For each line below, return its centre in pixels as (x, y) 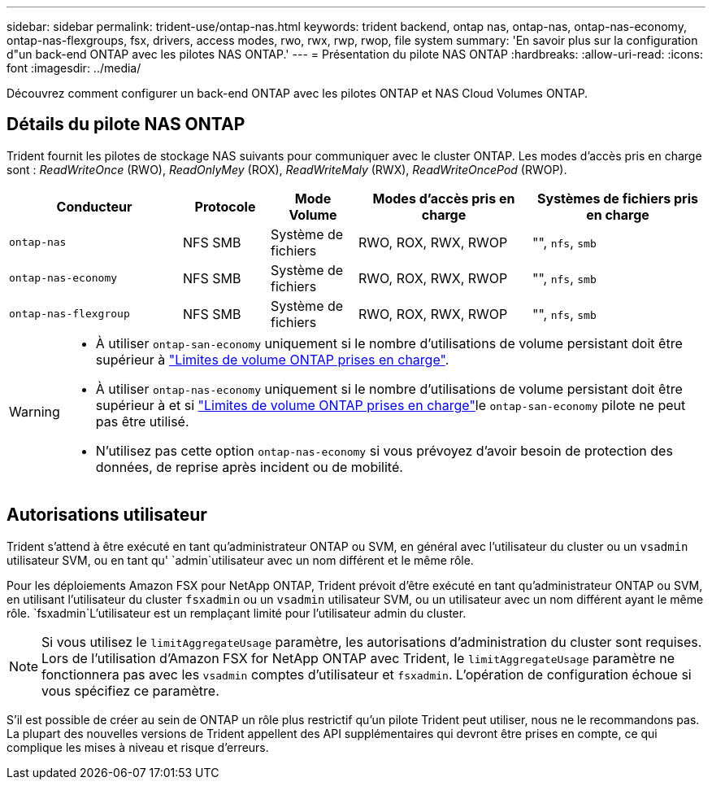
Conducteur (94, 206)
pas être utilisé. (142, 421)
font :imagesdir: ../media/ (74, 68)
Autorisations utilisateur (107, 515)
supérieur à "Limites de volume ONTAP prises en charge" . (272, 359)
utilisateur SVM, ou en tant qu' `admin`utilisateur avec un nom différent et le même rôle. (240, 560)
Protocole (225, 206)
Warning (35, 411)
